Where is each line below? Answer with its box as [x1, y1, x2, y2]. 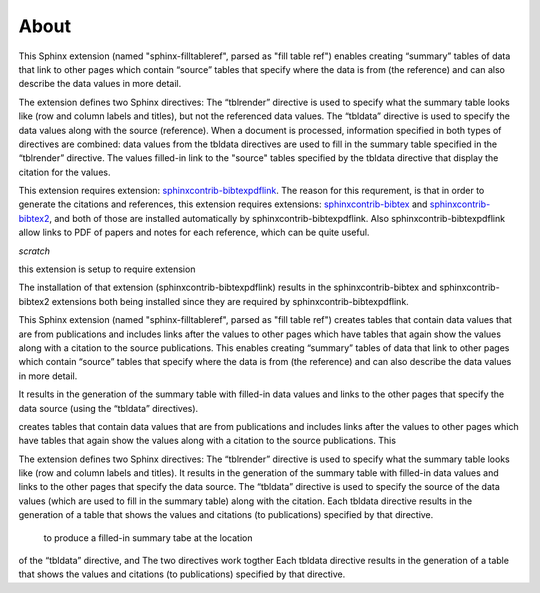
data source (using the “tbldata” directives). [18, 402, 199, 414]
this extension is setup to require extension [18, 263, 196, 275]
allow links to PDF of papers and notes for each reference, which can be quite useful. [18, 226, 370, 239]
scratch [18, 245, 50, 257]
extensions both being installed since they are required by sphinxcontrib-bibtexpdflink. [51, 295, 409, 307]
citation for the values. [18, 166, 111, 178]
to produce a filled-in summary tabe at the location [43, 531, 253, 544]
